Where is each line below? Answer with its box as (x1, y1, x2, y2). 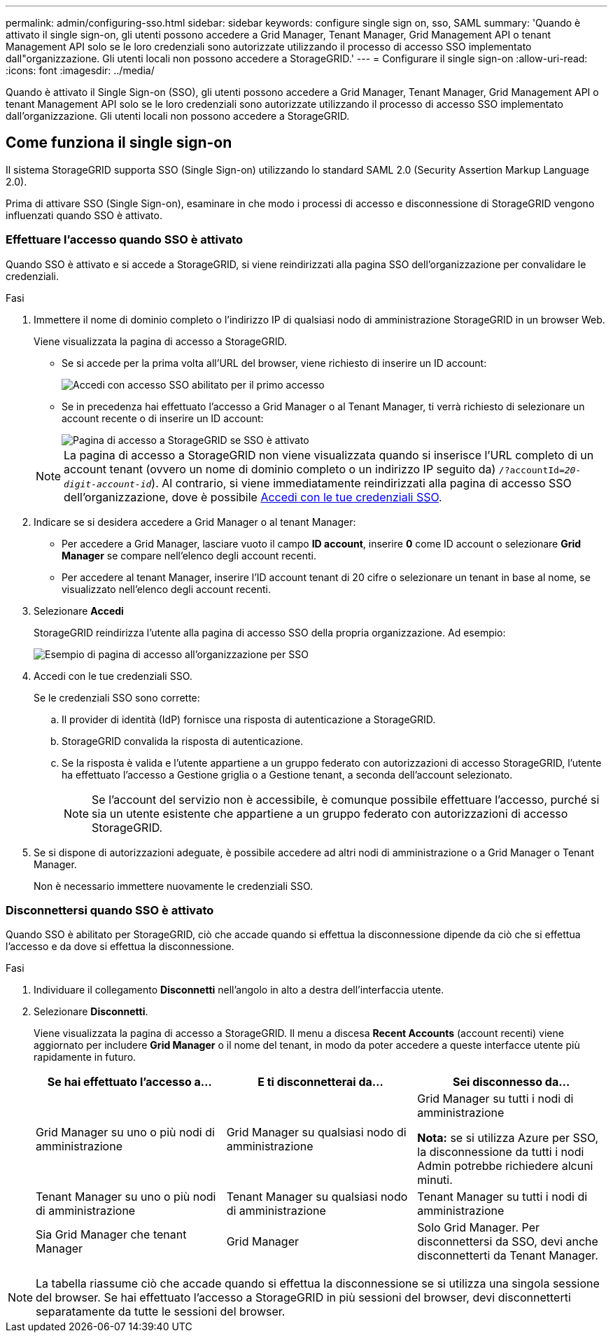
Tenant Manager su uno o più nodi (36, 1190, 216, 1204)
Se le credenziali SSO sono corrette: (34, 691, 200, 704)
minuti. (417, 1173, 453, 1187)
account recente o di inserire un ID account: (62, 412, 264, 424)
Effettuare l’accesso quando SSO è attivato (6, 232, 244, 247)
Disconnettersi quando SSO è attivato (6, 903, 214, 917)
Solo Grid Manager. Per (417, 1220, 540, 1235)
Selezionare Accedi (34, 604, 124, 617)
